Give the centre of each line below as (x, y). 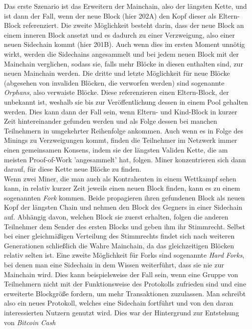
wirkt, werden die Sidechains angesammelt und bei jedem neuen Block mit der (121, 54)
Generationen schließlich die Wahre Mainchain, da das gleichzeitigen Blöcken (119, 245)
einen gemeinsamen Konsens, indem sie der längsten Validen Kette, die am (116, 149)
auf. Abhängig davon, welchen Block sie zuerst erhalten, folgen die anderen (116, 217)
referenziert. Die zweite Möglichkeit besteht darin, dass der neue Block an (134, 25)
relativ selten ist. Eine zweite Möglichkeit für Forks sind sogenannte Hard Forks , (124, 255)
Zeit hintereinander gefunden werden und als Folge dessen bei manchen (111, 121)
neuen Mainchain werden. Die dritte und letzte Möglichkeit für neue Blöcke (117, 73)
